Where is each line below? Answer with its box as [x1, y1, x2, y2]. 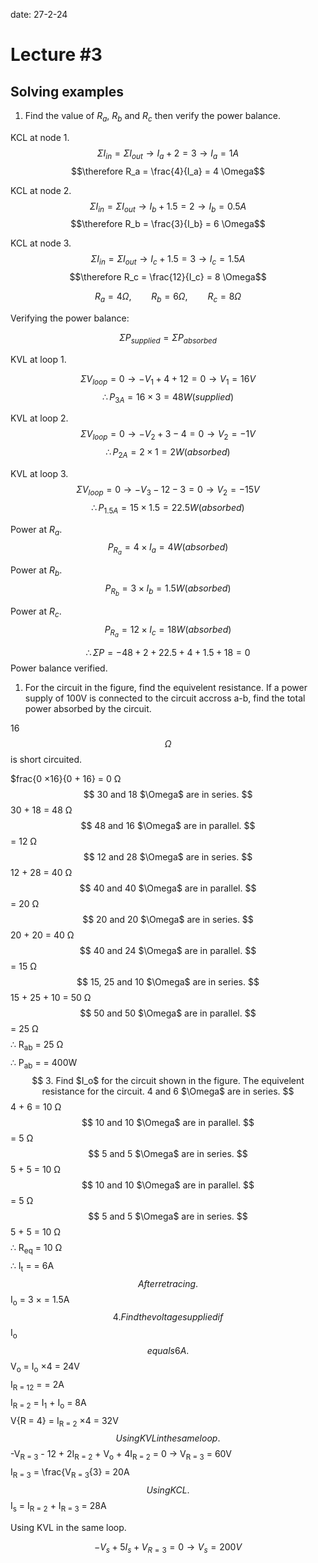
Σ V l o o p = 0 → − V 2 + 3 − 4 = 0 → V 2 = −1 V [80, 428, 256, 443]
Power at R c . [10, 605, 62, 620]
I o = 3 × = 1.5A [10, 1293, 70, 1308]
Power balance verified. [10, 662, 108, 674]
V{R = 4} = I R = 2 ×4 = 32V [10, 1414, 119, 1429]
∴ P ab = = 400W [10, 1057, 78, 1071]
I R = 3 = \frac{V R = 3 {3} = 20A [10, 1466, 130, 1480]
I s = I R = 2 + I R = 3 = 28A [10, 1499, 107, 1514]
